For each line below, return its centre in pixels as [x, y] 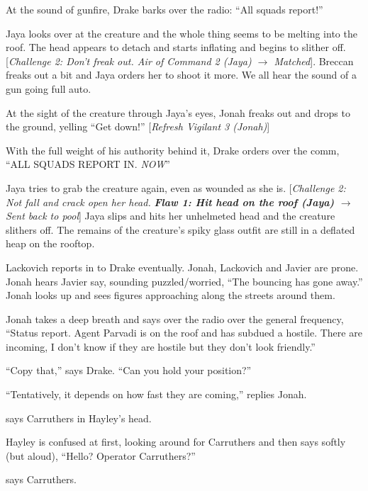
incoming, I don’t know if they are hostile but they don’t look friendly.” [161, 346]
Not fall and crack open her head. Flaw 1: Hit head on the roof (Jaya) [170, 202]
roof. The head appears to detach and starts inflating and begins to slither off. [176, 47]
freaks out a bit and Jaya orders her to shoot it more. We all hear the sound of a [182, 75]
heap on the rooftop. [50, 243]
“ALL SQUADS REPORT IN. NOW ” [88, 164]
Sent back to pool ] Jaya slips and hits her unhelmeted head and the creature [171, 216]
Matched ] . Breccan [314, 61]
